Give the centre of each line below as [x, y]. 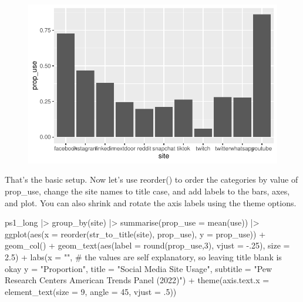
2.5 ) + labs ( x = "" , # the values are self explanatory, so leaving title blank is [143, 256]
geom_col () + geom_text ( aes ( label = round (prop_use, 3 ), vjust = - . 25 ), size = [147, 245]
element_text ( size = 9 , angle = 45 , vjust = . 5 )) [91, 291]
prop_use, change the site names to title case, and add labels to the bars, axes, [147, 191]
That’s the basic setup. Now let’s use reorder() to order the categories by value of [151, 179]
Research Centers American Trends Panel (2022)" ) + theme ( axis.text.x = [137, 280]
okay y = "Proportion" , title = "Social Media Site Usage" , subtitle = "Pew [139, 268]
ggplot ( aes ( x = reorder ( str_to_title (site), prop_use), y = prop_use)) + [135, 234]
